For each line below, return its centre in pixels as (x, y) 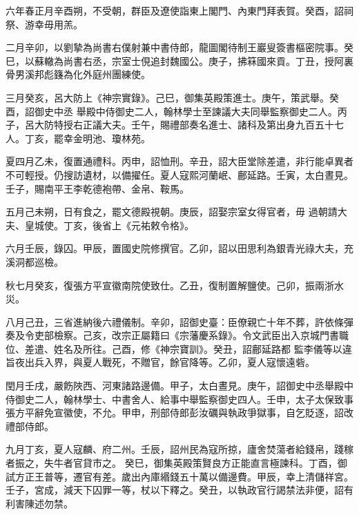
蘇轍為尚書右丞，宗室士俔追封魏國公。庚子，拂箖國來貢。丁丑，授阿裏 (194, 60)
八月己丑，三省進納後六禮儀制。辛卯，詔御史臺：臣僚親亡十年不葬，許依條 (175, 321)
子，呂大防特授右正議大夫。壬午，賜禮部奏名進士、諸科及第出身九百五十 (170, 125)
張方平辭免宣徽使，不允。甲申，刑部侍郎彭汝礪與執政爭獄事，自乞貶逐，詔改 (179, 412)
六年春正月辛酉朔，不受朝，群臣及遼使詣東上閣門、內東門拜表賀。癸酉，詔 (175, 10)
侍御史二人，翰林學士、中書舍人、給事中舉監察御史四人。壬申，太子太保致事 (179, 399)
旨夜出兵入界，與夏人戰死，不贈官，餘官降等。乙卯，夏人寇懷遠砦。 (160, 362)
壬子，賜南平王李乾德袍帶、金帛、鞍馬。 (97, 188)
